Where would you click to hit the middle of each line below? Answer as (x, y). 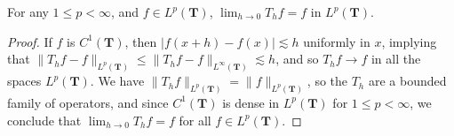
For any (28, 11)
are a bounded (407, 81)
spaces (24, 81)
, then (141, 41)
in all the (396, 59)
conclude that (44, 120)
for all (195, 120)
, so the (327, 81)
